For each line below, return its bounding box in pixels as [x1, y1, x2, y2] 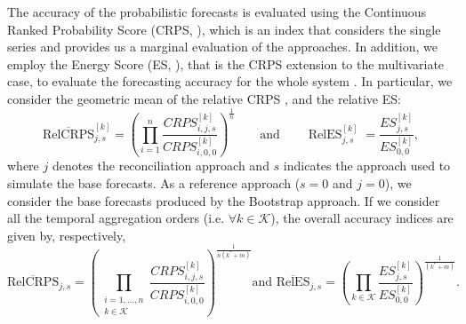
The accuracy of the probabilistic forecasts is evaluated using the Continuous [7, 3, 427, 20]
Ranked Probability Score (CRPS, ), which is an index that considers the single [7, 20, 441, 38]
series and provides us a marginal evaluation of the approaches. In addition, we [7, 37, 438, 56]
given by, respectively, [7, 225, 126, 244]
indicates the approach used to [283, 156, 451, 175]
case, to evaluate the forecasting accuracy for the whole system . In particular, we [7, 72, 453, 91]
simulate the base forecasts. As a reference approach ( [7, 173, 301, 192]
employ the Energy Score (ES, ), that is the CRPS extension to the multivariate [7, 54, 445, 73]
